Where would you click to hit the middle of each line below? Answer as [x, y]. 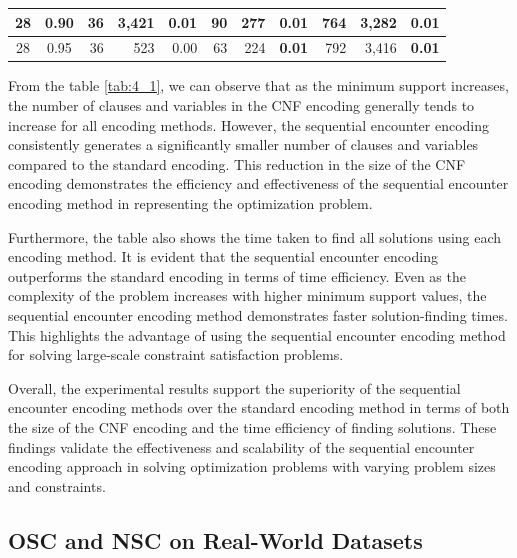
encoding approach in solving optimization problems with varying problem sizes [252, 466]
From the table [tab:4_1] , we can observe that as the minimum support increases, [258, 85]
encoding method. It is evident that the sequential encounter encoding [223, 256]
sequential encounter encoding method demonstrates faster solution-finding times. [258, 314]
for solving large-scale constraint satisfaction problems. [176, 354]
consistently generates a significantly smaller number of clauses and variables [243, 144]
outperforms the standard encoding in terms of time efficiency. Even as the [237, 275]
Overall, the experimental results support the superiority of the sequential [234, 387]
